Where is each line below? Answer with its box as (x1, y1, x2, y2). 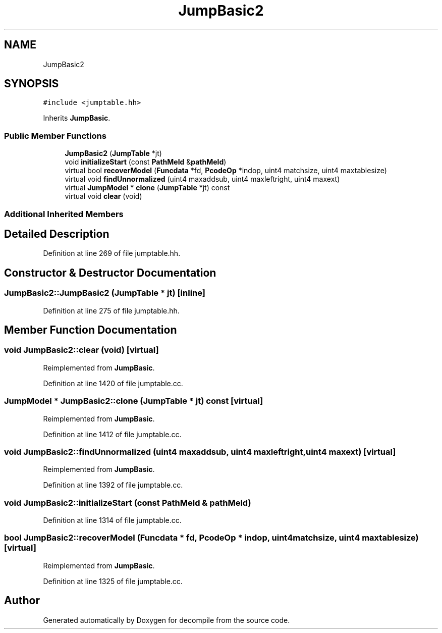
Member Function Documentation (4, 324, 177, 337)
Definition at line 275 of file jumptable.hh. (43, 306, 180, 315)
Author (4, 594, 40, 607)
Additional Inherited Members (4, 208, 124, 219)
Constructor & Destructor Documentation (4, 266, 216, 279)
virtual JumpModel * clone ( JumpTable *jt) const (65, 183, 230, 192)
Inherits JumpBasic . (43, 114, 111, 123)
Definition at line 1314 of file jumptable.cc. (43, 516, 182, 525)
